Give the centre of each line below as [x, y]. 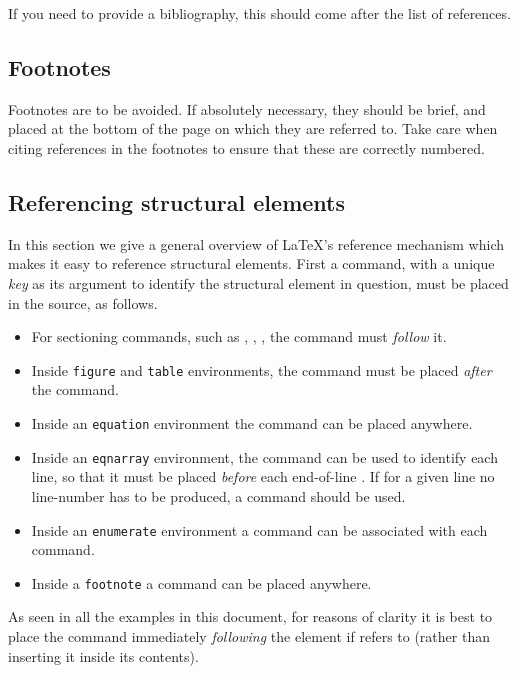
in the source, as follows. [83, 302]
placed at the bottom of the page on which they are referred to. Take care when [253, 128]
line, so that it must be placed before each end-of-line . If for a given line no [263, 476]
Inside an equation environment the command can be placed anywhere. [252, 423]
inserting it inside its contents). [103, 655]
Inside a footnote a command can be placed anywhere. [201, 582]
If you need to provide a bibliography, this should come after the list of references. [259, 13]
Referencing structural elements [176, 201]
